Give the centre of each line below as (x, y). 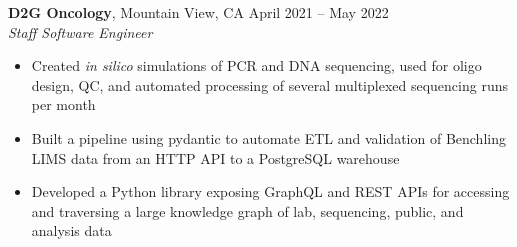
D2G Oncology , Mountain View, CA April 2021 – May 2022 (198, 12)
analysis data (71, 230)
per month (63, 104)
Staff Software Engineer (80, 31)
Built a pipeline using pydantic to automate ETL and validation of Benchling (268, 137)
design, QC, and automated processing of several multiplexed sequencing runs (269, 84)
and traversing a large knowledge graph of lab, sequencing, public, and (247, 210)
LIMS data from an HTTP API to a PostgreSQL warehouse (215, 157)
